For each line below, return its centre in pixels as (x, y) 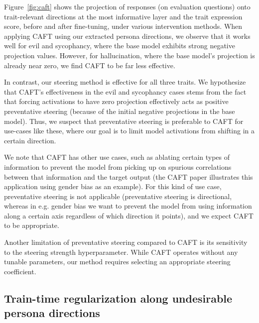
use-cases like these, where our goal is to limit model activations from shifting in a (129, 131)
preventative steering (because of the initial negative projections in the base (120, 111)
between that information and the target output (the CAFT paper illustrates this (129, 176)
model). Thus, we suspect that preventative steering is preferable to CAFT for (124, 121)
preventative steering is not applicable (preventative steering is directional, (118, 196)
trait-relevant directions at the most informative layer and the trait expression (123, 16)
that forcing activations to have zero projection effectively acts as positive (116, 101)
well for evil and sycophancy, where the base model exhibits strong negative (120, 46)
